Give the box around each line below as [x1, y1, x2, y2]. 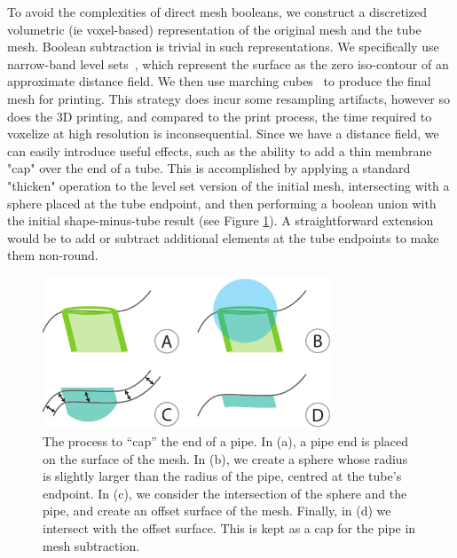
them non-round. [7, 246, 98, 264]
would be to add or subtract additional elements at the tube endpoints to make [7, 228, 439, 247]
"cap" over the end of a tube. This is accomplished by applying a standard [7, 159, 411, 177]
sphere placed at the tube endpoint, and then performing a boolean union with [7, 193, 437, 212]
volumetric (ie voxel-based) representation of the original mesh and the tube [7, 20, 422, 38]
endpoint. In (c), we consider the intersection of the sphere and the [43, 483, 407, 502]
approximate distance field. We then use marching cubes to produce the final [7, 72, 431, 90]
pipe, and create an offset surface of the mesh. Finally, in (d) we [43, 501, 391, 520]
